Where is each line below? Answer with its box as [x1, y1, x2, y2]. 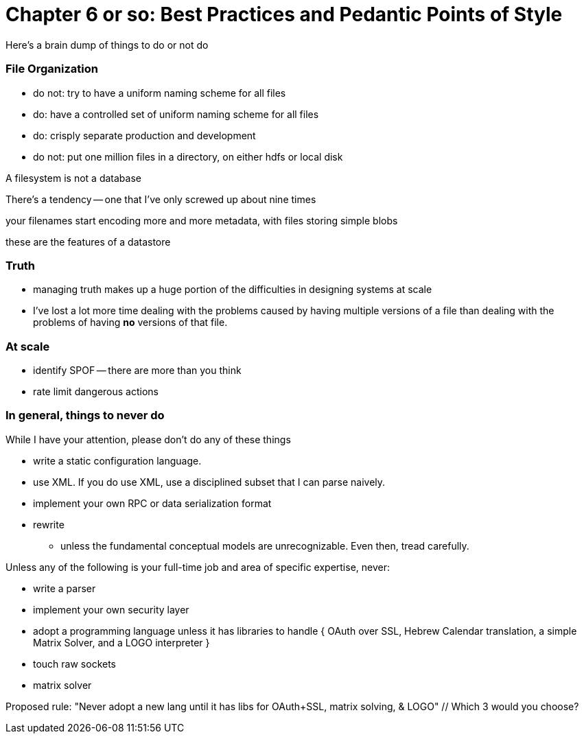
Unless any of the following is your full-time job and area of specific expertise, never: [5, 561, 390, 573]
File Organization [5, 62, 98, 76]
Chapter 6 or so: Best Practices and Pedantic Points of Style [5, 3, 563, 26]
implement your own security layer [33, 603, 189, 615]
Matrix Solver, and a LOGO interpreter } [33, 636, 210, 648]
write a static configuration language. [33, 454, 202, 467]
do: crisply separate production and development [33, 129, 256, 141]
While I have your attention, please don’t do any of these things [5, 433, 291, 445]
